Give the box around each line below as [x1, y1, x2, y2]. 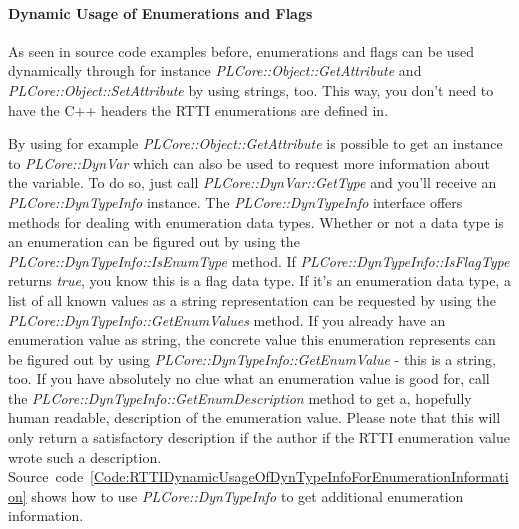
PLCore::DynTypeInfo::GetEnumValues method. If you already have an [8, 309, 446, 330]
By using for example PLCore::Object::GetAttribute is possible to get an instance [8, 133, 503, 154]
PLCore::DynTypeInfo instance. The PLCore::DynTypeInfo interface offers [8, 191, 463, 212]
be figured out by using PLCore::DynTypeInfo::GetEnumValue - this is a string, [8, 348, 496, 369]
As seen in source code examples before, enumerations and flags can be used [8, 40, 475, 61]
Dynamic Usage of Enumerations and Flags [8, 2, 313, 23]
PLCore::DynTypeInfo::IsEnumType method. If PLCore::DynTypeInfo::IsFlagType [8, 250, 510, 271]
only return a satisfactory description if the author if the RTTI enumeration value [8, 427, 510, 448]
